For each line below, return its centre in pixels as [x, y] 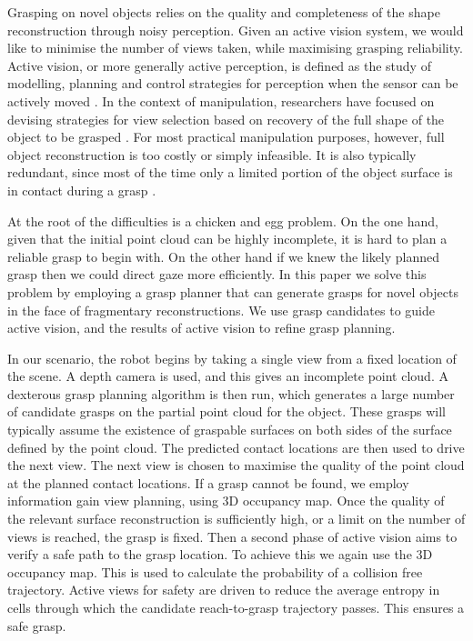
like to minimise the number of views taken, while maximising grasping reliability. [235, 48]
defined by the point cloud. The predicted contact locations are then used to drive [236, 447]
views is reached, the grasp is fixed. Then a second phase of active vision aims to [232, 536]
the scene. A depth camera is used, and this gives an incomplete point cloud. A [228, 376]
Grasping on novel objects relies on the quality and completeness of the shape [224, 12]
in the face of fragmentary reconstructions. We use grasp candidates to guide [221, 310]
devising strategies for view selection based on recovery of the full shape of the [226, 119]
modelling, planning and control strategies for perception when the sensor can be [233, 83]
